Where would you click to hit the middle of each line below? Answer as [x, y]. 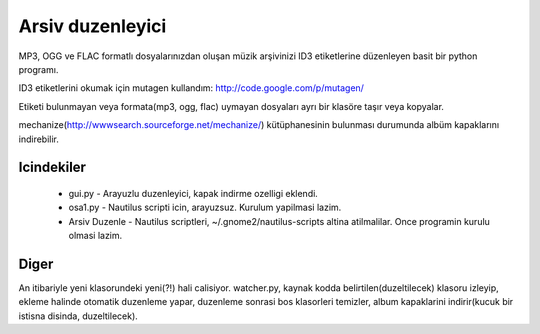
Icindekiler [52, 167]
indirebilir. [38, 139]
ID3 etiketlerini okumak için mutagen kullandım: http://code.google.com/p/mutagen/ [191, 88]
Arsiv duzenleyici [92, 26]
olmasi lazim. [95, 236]
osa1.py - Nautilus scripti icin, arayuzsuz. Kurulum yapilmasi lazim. [205, 207]
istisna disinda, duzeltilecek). [78, 316]
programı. [38, 69]
